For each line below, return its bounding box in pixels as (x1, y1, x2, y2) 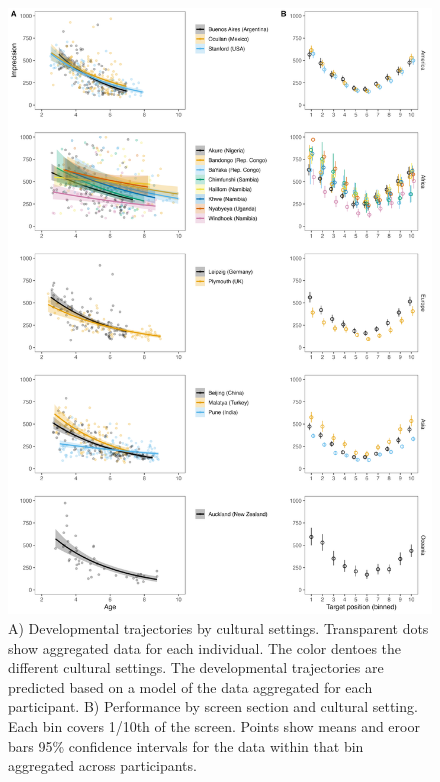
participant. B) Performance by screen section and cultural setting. (8, 696, 418, 717)
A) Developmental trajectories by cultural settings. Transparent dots (8, 617, 429, 638)
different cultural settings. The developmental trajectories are (8, 657, 384, 678)
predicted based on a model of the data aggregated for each (8, 676, 373, 697)
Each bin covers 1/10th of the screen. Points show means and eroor (8, 715, 420, 736)
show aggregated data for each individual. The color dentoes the (8, 637, 402, 658)
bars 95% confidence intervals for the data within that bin (8, 735, 364, 756)
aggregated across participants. (8, 755, 197, 776)
